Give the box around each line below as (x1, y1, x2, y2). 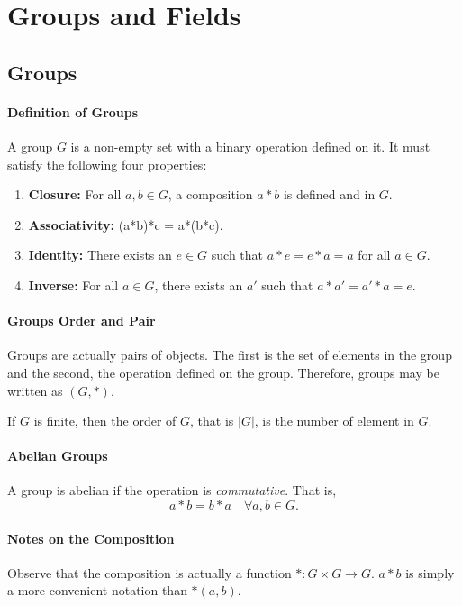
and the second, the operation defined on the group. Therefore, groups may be (7, 363, 439, 381)
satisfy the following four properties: (7, 154, 207, 173)
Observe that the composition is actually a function (7, 563, 292, 582)
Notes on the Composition (7, 528, 175, 547)
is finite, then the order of (33, 411, 177, 430)
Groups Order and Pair (7, 311, 156, 330)
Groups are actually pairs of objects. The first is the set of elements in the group (7, 345, 452, 364)
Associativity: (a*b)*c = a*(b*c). (28, 215, 223, 234)
